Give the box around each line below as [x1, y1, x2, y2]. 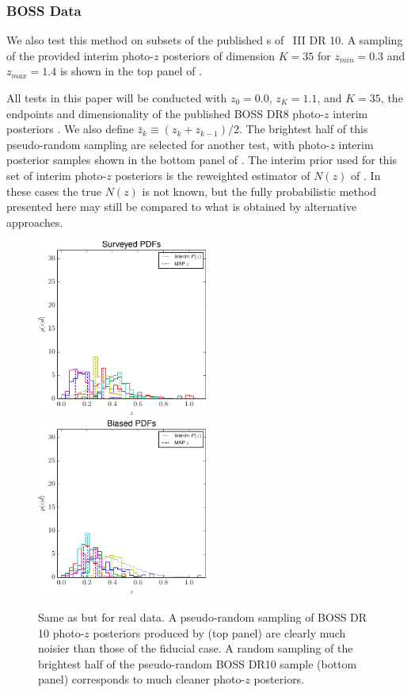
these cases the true [6, 182, 102, 199]
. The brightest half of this [239, 121, 368, 137]
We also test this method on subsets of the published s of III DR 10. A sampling [6, 32, 403, 48]
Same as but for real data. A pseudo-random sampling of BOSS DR [38, 609, 367, 626]
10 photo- [38, 624, 85, 641]
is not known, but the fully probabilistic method [142, 182, 376, 199]
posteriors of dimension [162, 47, 276, 63]
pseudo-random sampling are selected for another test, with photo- [6, 136, 330, 152]
